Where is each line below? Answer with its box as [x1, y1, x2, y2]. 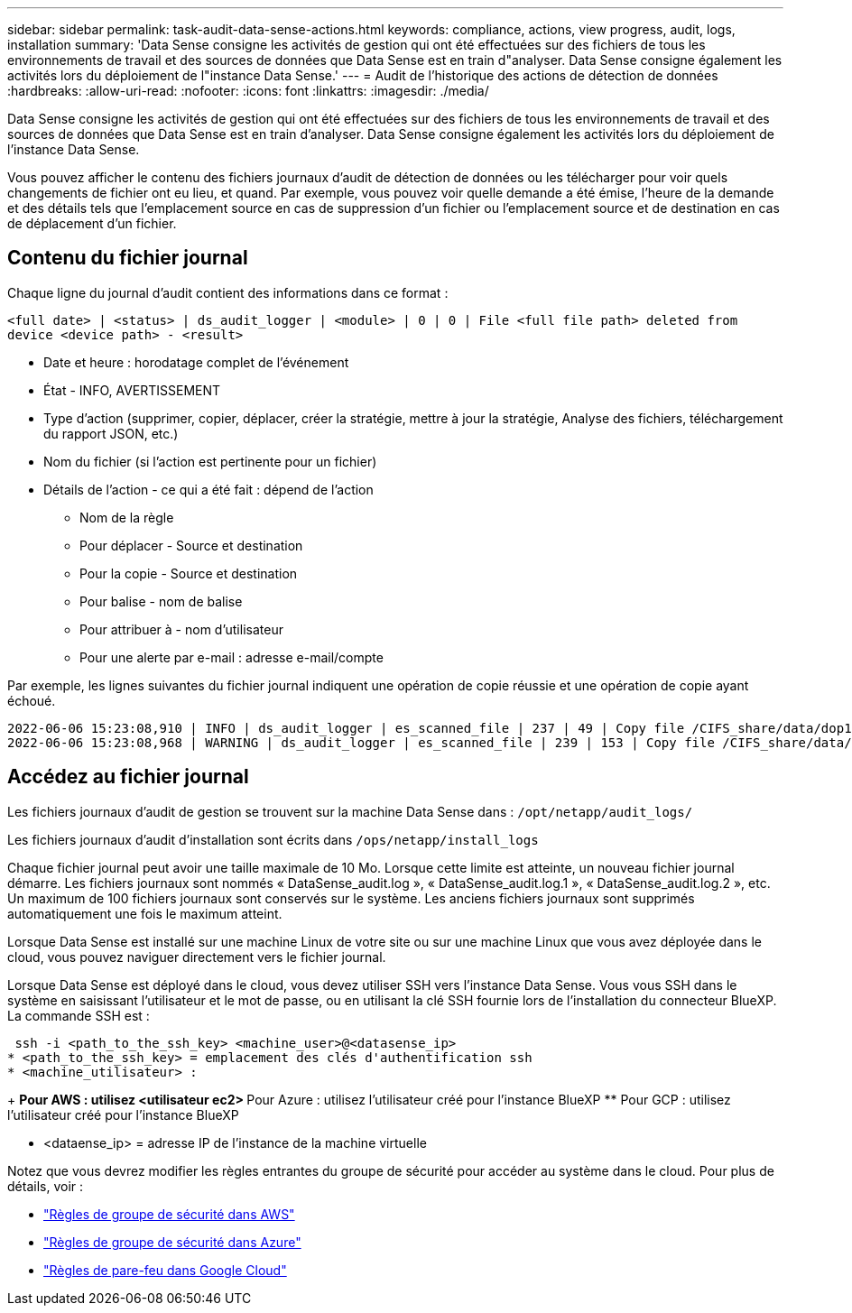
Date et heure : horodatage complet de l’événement [43, 354, 349, 370]
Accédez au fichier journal [7, 765, 249, 789]
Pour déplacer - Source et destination [79, 537, 303, 553]
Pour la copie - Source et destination [79, 565, 298, 581]
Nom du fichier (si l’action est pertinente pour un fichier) [43, 453, 377, 469]
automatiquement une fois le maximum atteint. [7, 905, 282, 921]
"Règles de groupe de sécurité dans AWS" [43, 1206, 295, 1222]
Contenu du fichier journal [7, 246, 248, 270]
